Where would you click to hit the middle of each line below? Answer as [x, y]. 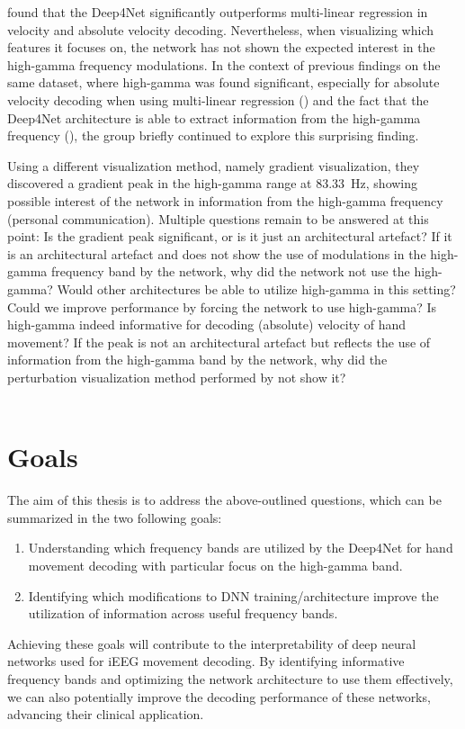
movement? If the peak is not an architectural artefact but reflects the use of [219, 342]
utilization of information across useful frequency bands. [183, 613]
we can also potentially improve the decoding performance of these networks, [219, 696]
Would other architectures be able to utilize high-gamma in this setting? [256, 288]
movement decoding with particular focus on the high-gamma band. [215, 565]
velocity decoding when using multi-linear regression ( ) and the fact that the [218, 99]
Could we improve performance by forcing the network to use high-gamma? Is [222, 306]
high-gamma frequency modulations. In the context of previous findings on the [224, 64]
